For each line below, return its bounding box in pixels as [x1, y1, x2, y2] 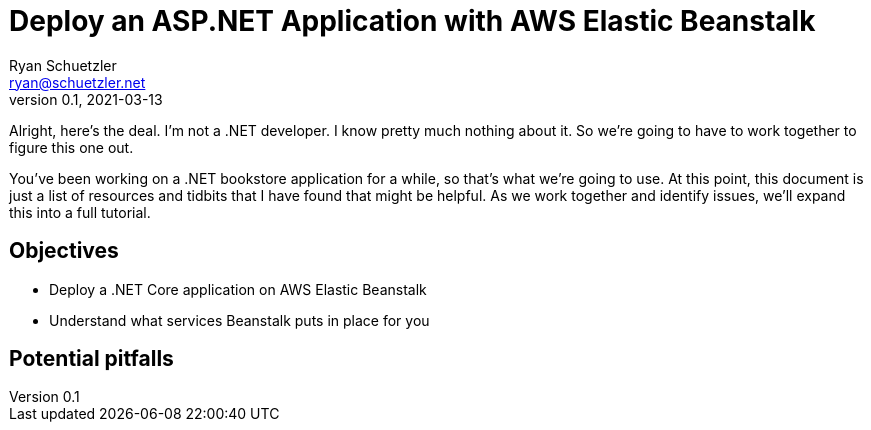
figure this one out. [9, 138, 134, 156]
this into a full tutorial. [9, 203, 151, 221]
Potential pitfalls [9, 346, 174, 372]
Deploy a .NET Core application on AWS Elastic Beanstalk [49, 280, 427, 298]
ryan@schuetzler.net [9, 73, 146, 91]
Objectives [9, 238, 119, 264]
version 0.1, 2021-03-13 [9, 90, 163, 108]
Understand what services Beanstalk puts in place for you [49, 311, 430, 329]
